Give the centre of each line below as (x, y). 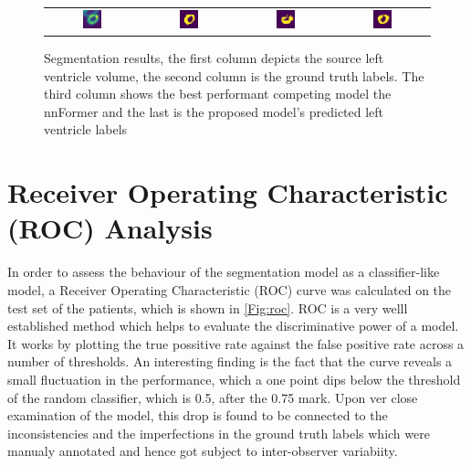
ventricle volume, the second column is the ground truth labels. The (234, 75)
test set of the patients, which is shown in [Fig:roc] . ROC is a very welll (208, 307)
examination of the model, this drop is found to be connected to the (198, 415)
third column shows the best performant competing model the (218, 94)
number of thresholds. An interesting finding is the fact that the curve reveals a (230, 361)
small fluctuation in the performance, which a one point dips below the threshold (234, 379)
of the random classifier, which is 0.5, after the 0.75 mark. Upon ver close (213, 397)
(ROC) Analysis (110, 228)
